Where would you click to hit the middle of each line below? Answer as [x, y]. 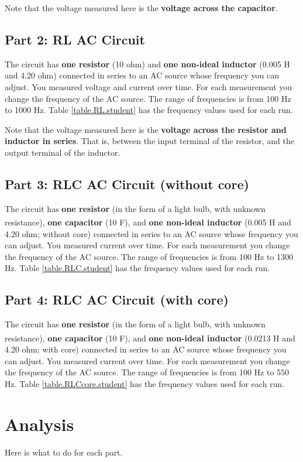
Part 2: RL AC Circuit [75, 39]
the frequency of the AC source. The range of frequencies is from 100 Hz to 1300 [149, 256]
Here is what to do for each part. [64, 452]
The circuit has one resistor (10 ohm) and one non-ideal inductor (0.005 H [147, 64]
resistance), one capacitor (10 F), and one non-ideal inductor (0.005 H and [148, 222]
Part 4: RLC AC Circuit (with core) [117, 300]
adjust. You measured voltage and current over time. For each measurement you [149, 86]
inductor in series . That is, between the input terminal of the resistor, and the [150, 141]
